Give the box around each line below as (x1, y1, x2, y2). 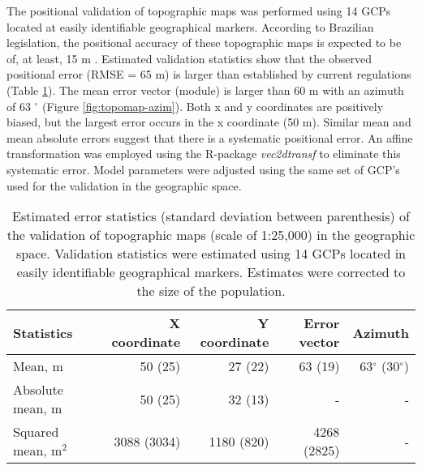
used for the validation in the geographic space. (6, 177, 242, 194)
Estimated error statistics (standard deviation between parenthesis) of (12, 207, 410, 226)
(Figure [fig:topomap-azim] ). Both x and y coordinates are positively (42, 97, 384, 114)
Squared (13, 422, 59, 442)
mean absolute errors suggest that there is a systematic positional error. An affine (6, 129, 413, 146)
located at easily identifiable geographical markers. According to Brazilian (6, 18, 374, 35)
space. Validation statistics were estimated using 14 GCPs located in (15, 244, 407, 263)
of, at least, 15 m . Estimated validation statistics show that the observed (6, 49, 372, 66)
